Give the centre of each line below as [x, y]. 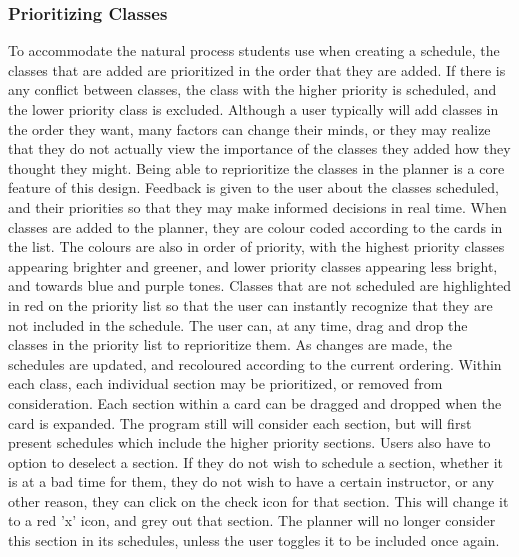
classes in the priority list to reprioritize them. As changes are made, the [230, 344]
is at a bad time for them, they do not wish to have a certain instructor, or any [251, 481]
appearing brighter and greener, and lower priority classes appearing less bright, [253, 265]
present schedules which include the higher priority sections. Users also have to [249, 442]
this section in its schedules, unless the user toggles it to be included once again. [254, 540]
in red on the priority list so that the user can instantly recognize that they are [250, 304]
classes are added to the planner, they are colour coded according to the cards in [255, 226]
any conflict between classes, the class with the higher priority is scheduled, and [252, 89]
